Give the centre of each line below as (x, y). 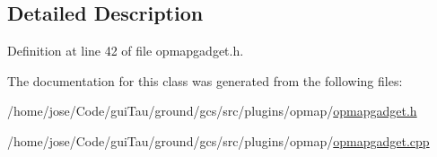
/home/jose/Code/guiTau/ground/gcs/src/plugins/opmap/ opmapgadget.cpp (218, 140)
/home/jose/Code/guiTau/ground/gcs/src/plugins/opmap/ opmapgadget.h (212, 111)
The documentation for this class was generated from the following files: (205, 80)
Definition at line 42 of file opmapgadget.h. (126, 51)
